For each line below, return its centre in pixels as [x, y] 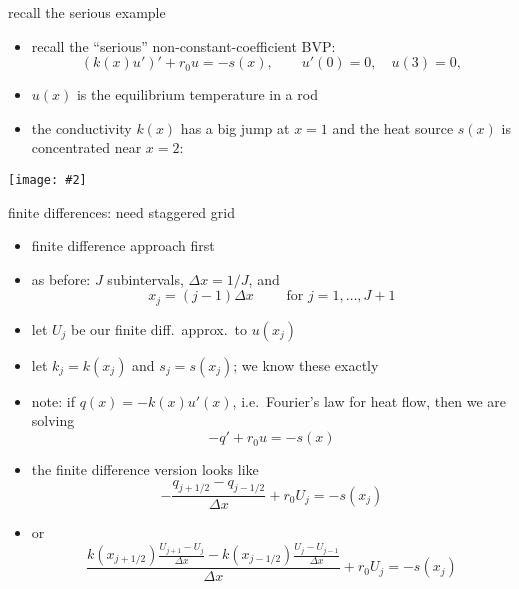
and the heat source [393, 127]
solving [53, 420]
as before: [61, 278]
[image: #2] [47, 179]
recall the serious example [87, 12]
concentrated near [86, 147]
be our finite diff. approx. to [159, 328]
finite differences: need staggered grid [121, 211]
